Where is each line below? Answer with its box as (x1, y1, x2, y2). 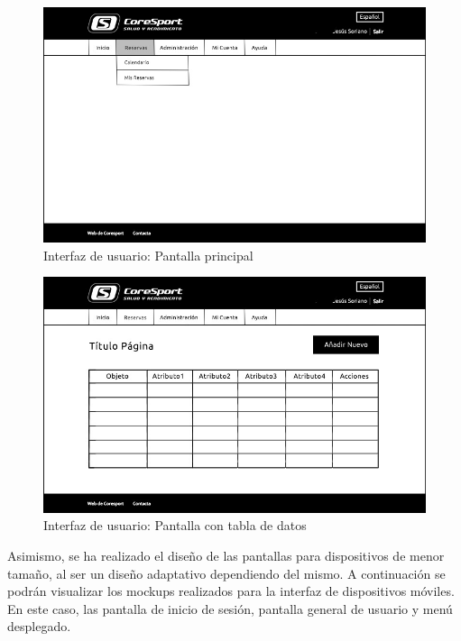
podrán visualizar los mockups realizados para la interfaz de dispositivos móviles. (7, 581, 455, 600)
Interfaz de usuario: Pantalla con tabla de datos (43, 516, 307, 535)
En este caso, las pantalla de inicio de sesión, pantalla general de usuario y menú (7, 599, 453, 618)
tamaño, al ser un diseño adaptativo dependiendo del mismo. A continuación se (7, 563, 446, 582)
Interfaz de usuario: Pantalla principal (43, 245, 254, 264)
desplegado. (7, 617, 71, 636)
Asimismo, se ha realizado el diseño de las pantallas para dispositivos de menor (7, 545, 445, 564)
